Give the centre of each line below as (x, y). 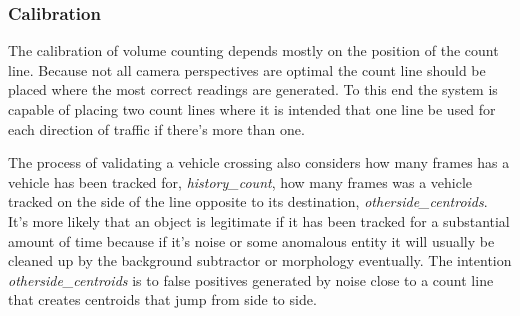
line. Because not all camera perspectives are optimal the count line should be (247, 69)
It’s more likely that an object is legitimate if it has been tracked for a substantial (259, 220)
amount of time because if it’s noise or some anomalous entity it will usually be (251, 240)
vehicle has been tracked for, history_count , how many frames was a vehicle (240, 181)
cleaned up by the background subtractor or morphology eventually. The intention (260, 260)
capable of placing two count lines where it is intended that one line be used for (252, 109)
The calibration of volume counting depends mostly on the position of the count (253, 50)
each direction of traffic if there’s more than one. (156, 128)
